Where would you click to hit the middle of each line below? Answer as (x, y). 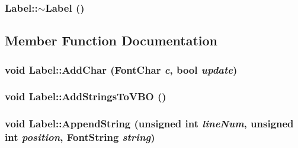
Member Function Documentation (111, 40)
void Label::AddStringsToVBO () (86, 96)
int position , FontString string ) (80, 137)
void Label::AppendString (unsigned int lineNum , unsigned (149, 124)
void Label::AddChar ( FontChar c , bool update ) (121, 69)
